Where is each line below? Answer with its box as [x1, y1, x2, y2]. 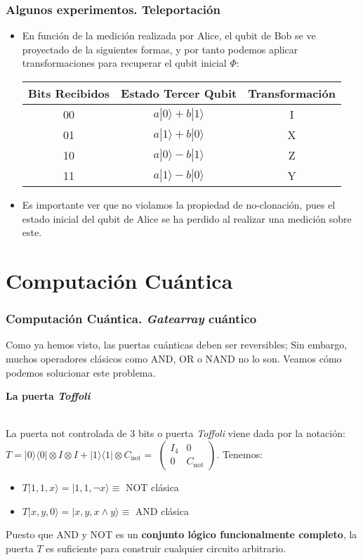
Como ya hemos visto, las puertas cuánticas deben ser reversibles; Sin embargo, [6, 337, 348, 352]
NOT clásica [125, 479, 179, 494]
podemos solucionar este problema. [6, 365, 156, 379]
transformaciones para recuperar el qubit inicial [22, 56, 227, 70]
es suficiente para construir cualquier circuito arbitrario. [46, 540, 286, 555]
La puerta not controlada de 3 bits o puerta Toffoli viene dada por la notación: [6, 426, 345, 441]
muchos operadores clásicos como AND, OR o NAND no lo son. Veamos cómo [6, 351, 342, 365]
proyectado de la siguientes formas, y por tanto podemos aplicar [22, 41, 298, 56]
